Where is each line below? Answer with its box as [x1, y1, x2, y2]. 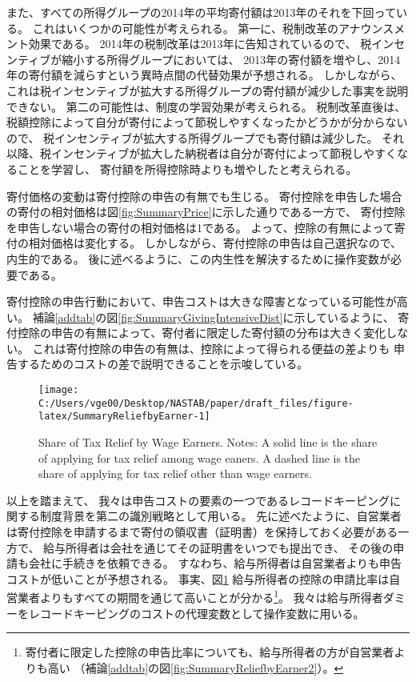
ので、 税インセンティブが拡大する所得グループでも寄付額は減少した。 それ [6, 129, 405, 146]
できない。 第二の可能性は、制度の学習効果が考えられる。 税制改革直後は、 [6, 98, 406, 114]
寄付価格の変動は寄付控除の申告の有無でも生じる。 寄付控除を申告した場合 [6, 187, 402, 204]
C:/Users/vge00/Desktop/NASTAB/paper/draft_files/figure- [38, 397, 354, 409]
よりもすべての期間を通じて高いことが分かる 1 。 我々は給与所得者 [39, 587, 383, 606]
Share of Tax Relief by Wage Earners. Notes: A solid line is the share [38, 434, 378, 451]
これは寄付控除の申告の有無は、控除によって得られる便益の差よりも [32, 339, 390, 356]
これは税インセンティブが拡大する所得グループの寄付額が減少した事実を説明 [6, 82, 409, 98]
